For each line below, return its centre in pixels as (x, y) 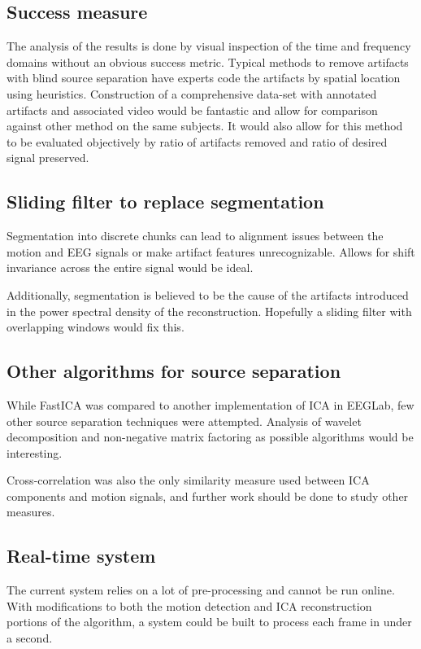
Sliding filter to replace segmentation (165, 202)
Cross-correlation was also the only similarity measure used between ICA (188, 480)
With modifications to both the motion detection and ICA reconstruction (189, 605)
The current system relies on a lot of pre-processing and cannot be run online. (201, 590)
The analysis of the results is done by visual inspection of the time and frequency (209, 46)
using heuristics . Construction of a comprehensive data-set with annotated (192, 93)
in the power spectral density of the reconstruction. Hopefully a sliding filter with (209, 311)
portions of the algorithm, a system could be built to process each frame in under (209, 622)
